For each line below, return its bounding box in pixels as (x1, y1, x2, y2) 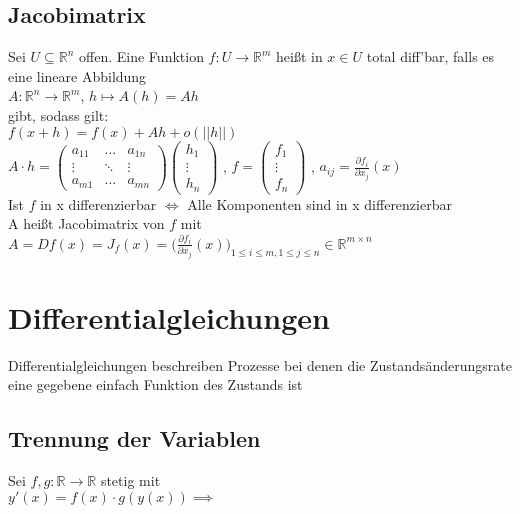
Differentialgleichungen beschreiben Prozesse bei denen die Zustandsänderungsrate (8, 354, 512, 375)
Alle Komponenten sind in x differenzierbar (187, 193, 452, 214)
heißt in (276, 46, 323, 67)
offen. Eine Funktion (79, 46, 204, 67)
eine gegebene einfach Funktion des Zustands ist (8, 374, 303, 395)
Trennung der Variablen (8, 423, 261, 454)
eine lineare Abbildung (8, 65, 147, 86)
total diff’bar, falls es (366, 46, 495, 67)
